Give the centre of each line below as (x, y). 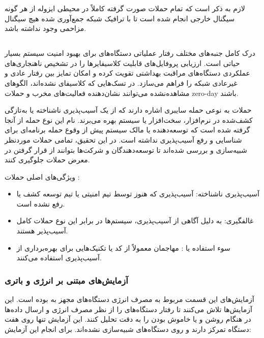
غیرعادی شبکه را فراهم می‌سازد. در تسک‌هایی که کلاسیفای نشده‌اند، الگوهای (121, 82)
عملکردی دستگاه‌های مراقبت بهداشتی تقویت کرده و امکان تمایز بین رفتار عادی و (127, 73)
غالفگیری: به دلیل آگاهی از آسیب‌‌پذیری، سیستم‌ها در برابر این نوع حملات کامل (135, 221)
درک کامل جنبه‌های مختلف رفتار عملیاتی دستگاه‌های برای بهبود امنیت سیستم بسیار (130, 53)
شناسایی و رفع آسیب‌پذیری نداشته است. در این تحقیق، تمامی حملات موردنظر (123, 139)
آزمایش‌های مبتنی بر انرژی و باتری (66, 280)
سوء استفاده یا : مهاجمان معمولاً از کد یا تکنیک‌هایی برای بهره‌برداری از (123, 247)
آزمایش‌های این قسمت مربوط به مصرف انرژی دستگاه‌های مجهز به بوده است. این (129, 299)
